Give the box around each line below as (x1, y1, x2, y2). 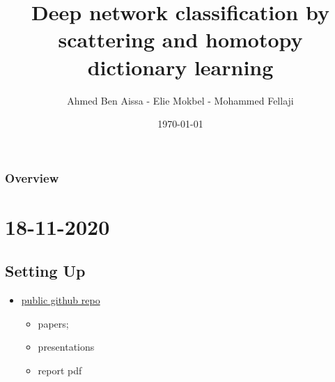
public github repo (21, 293, 100, 307)
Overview (5, 169, 59, 186)
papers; (38, 316, 69, 330)
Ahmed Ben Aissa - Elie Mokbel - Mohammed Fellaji (67, 93, 294, 107)
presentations (38, 339, 95, 354)
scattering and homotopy (58, 25, 303, 54)
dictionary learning (87, 52, 274, 81)
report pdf (38, 362, 82, 377)
